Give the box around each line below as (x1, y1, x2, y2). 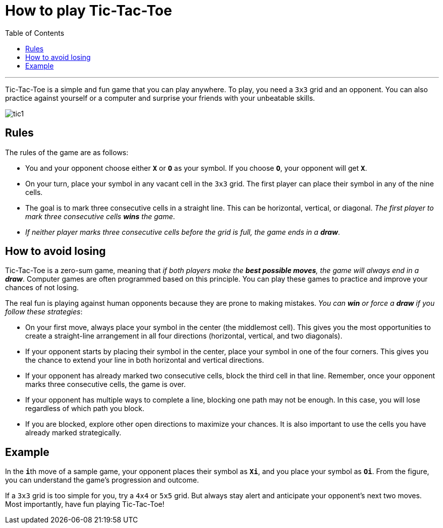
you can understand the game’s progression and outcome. (5, 476, 199, 485)
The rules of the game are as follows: (5, 148, 129, 157)
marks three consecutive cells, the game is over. (25, 380, 186, 389)
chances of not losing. (5, 283, 79, 292)
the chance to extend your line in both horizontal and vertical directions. (25, 356, 264, 365)
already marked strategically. (25, 428, 122, 437)
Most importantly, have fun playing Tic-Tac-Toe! (5, 500, 164, 509)
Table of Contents (5, 28, 65, 37)
